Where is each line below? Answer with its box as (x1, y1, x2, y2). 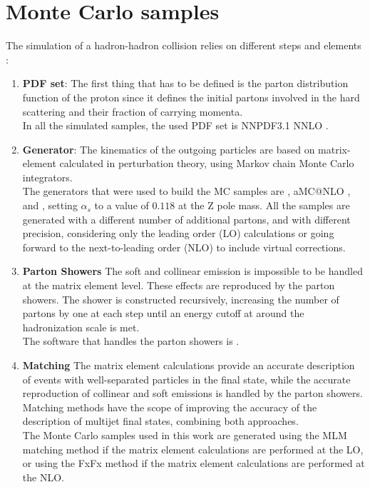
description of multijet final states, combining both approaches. (22, 413, 299, 428)
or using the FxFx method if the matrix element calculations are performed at (22, 456, 365, 471)
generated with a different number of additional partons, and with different (22, 211, 351, 226)
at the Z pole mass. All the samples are (178, 198, 350, 213)
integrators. (22, 169, 73, 184)
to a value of (94, 198, 149, 213)
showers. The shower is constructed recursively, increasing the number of (22, 291, 339, 306)
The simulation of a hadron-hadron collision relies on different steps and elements (6, 38, 361, 53)
